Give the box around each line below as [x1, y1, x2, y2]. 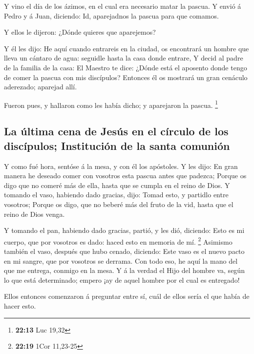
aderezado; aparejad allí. [4, 82, 77, 92]
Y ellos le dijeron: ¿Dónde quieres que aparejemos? [4, 27, 156, 37]
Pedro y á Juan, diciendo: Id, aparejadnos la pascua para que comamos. [4, 10, 219, 21]
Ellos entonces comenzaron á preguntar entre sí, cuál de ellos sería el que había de [4, 291, 250, 301]
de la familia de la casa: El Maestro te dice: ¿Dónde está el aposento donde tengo [4, 62, 247, 72]
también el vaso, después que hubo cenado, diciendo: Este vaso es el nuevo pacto [4, 246, 245, 256]
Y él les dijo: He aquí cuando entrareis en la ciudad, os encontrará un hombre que [4, 43, 249, 53]
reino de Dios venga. [4, 208, 65, 219]
